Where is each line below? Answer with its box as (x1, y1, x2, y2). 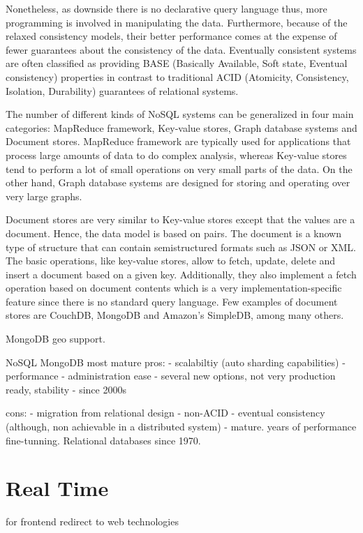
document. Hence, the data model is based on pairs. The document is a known (6, 225, 341, 240)
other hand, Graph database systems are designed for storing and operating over (6, 175, 350, 190)
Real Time (6, 474, 109, 502)
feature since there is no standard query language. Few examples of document (6, 294, 338, 308)
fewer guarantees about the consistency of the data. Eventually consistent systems (6, 42, 357, 57)
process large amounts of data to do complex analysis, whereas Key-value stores (6, 147, 347, 162)
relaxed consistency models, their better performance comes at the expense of (6, 29, 337, 43)
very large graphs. (6, 188, 82, 203)
